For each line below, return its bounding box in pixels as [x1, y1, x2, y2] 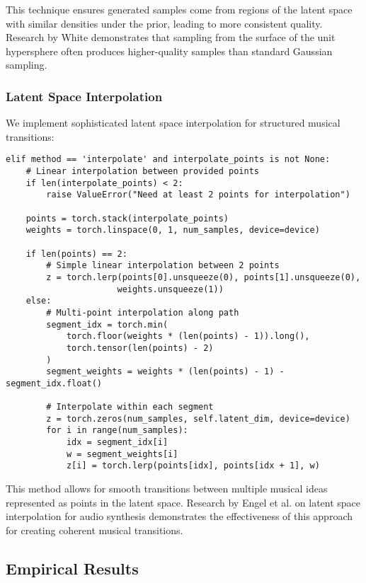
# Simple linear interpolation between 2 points [46, 260, 280, 271]
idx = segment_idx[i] [66, 437, 168, 448]
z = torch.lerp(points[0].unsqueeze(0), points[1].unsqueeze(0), [46, 272, 361, 282]
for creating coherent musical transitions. [6, 522, 183, 537]
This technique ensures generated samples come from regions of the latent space [6, 2, 353, 16]
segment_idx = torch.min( [46, 319, 168, 330]
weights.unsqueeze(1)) [117, 284, 224, 294]
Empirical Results [6, 557, 139, 579]
